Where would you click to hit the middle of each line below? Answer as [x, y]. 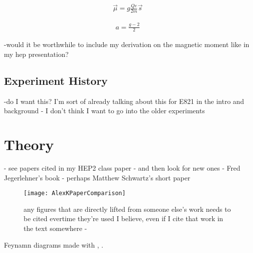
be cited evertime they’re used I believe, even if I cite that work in [124, 218]
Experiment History [56, 80]
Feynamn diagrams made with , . [54, 244]
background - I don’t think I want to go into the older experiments [104, 111]
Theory [29, 144]
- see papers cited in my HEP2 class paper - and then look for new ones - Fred [122, 168]
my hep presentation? [36, 54]
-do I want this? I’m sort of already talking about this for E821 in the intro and [124, 101]
